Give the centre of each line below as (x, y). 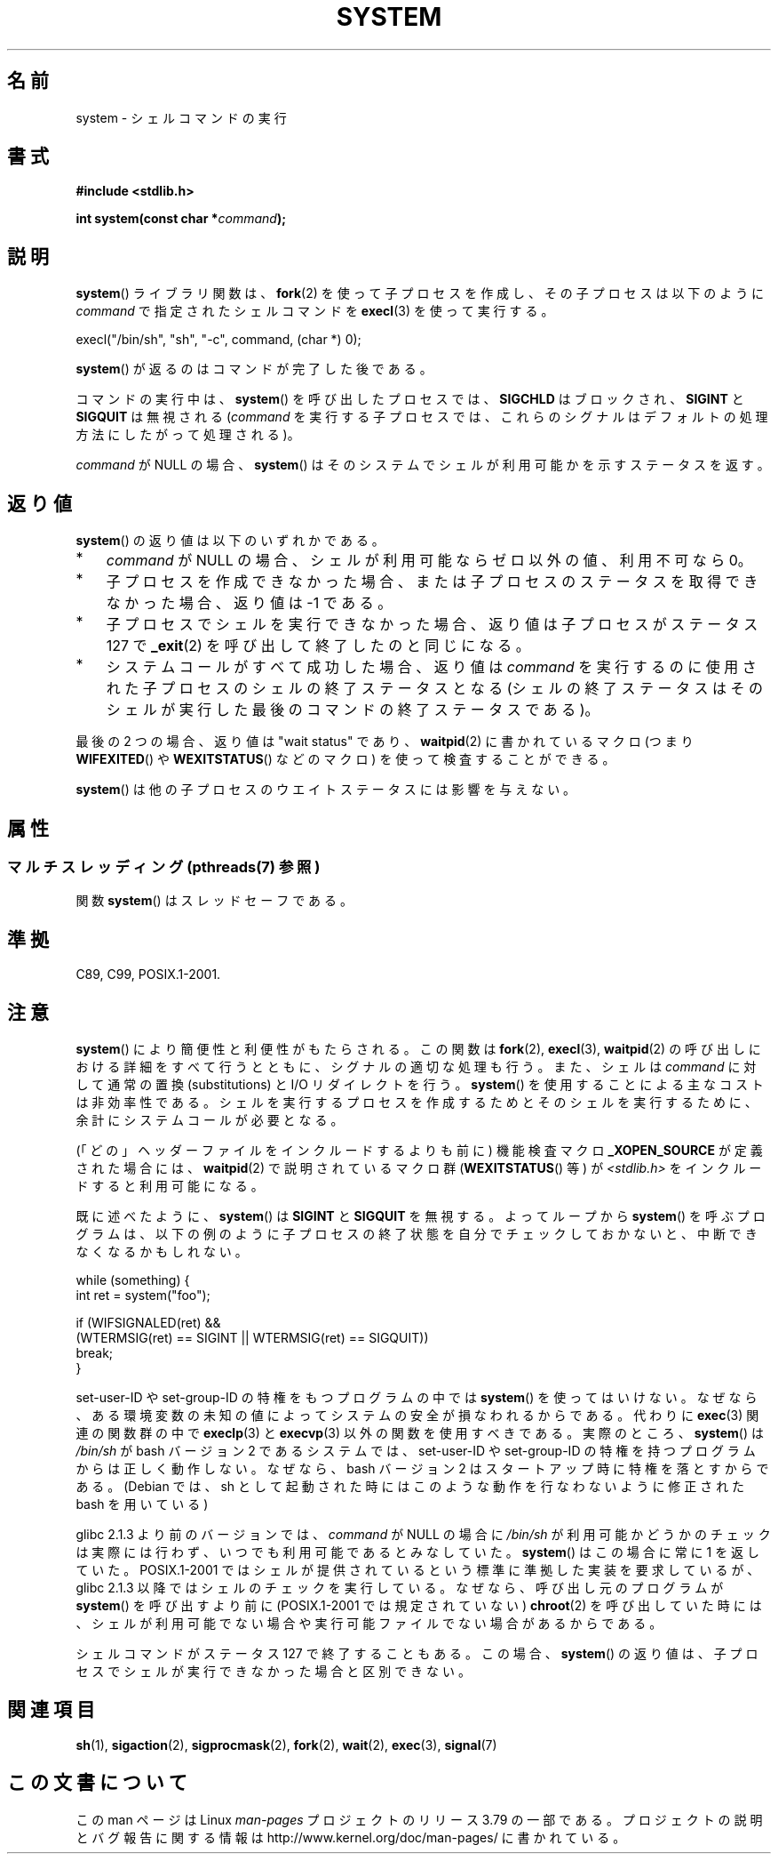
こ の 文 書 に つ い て (97, 1783)
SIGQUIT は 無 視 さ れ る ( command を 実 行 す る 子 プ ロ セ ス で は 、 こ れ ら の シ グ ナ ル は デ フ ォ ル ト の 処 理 (422, 417)
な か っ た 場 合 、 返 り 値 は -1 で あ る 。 (249, 603)
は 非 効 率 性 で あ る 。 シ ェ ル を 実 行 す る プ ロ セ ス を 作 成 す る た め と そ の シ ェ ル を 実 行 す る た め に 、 (417, 1103)
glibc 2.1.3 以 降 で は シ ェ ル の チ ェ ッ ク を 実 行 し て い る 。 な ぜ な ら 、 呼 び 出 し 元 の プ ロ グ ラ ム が (400, 1588)
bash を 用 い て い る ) (142, 1504)
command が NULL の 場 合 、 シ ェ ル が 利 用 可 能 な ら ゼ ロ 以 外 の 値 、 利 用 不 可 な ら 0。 (429, 561)
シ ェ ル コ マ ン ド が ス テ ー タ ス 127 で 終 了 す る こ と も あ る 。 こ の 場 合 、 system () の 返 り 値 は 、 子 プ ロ (417, 1654)
